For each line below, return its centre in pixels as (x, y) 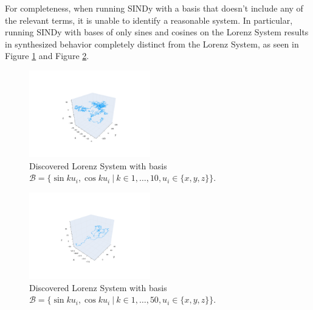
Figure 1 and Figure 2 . (47, 56)
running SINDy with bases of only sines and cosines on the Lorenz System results (157, 32)
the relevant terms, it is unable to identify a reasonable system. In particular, (149, 20)
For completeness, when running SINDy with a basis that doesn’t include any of (154, 8)
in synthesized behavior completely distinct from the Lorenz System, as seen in (152, 44)
